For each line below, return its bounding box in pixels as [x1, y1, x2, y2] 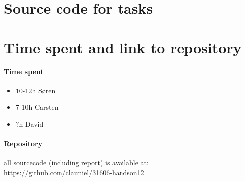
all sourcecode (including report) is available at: [4, 157, 149, 168]
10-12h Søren [15, 85, 56, 95]
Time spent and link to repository [4, 37, 242, 57]
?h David [15, 118, 44, 129]
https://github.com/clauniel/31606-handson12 [4, 167, 144, 177]
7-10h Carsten [15, 102, 59, 112]
